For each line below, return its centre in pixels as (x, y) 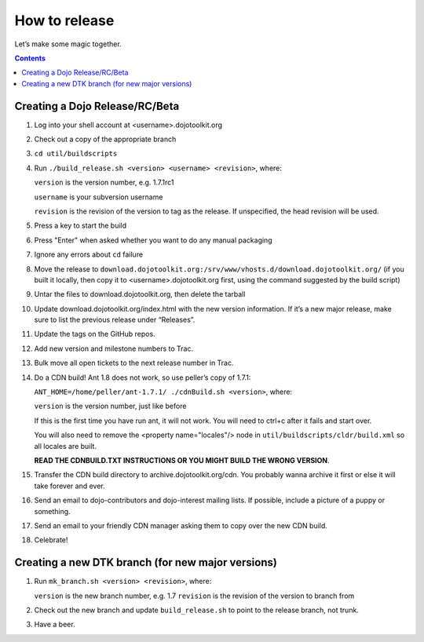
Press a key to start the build (80, 226)
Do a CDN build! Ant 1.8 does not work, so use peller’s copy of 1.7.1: (143, 378)
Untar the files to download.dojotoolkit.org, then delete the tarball (140, 294)
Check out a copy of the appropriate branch (105, 139)
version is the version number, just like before (110, 406)
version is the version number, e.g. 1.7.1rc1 (104, 182)
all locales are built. (66, 446)
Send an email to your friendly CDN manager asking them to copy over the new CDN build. (181, 525)
